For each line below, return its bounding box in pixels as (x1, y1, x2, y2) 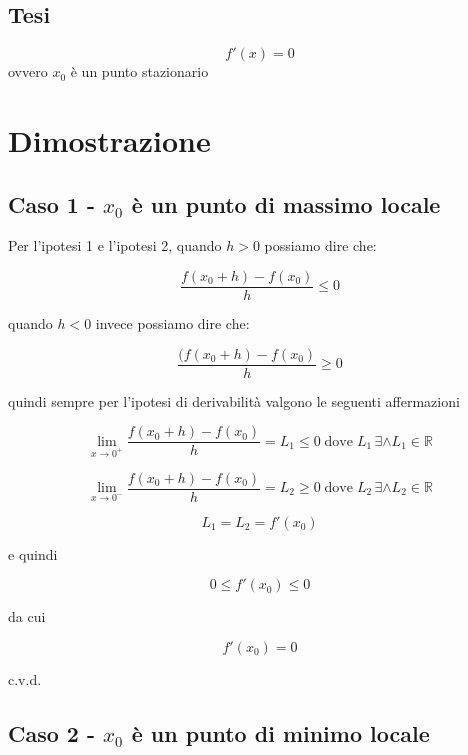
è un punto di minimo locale (131, 717, 430, 748)
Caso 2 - (8, 717, 96, 748)
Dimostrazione (8, 119, 211, 160)
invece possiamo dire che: (95, 313, 250, 334)
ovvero (8, 61, 48, 82)
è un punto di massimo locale (131, 188, 441, 219)
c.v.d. (8, 668, 42, 689)
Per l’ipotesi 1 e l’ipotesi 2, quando (8, 235, 222, 256)
